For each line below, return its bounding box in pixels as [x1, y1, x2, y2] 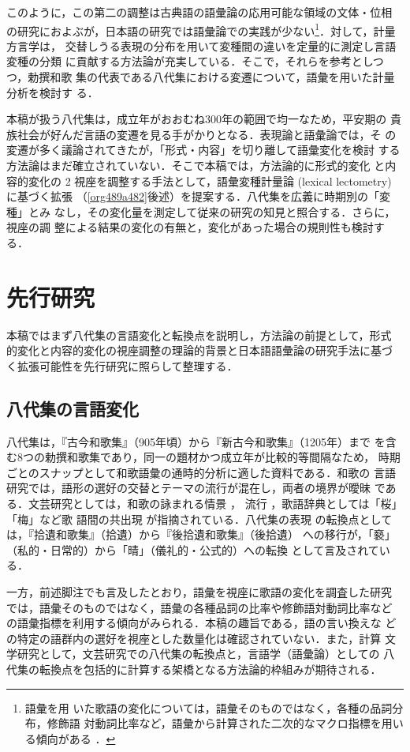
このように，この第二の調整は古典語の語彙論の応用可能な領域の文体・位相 [6, 4, 393, 20]
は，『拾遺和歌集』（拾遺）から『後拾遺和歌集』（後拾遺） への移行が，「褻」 [6, 526, 396, 543]
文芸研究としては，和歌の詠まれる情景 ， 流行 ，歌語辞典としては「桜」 [28, 495, 403, 512]
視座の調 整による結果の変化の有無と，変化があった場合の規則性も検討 [6, 219, 374, 235]
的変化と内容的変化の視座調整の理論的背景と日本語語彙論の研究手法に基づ [6, 342, 393, 359]
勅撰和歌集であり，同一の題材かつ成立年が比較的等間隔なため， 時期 [44, 449, 401, 465]
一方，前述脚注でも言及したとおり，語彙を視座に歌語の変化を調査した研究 [6, 584, 393, 600]
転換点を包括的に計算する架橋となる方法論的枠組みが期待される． [39, 660, 382, 677]
